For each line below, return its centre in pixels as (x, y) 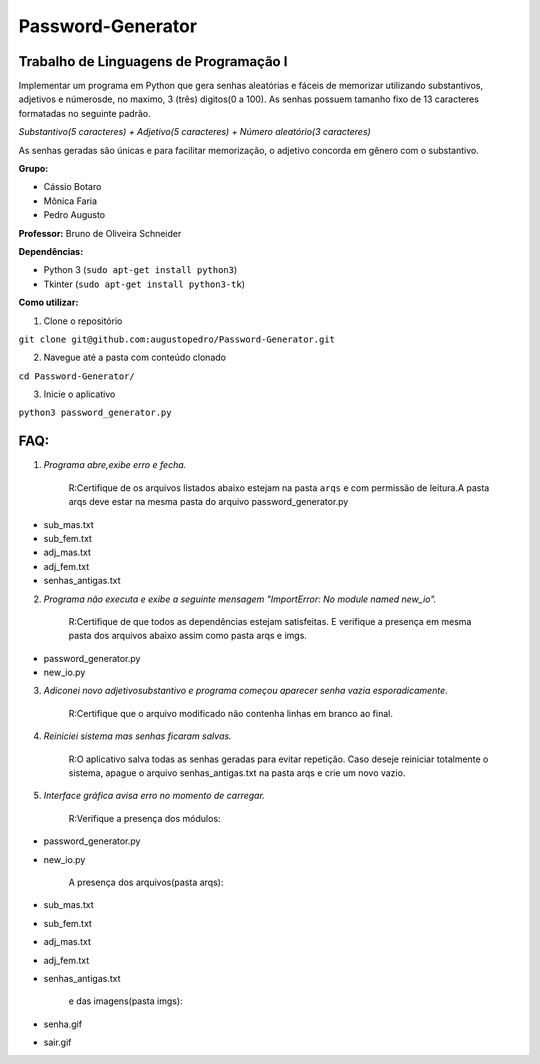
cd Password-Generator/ (76, 376)
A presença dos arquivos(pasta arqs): (146, 882)
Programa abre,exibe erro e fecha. (115, 465)
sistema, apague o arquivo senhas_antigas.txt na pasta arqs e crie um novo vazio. (237, 773)
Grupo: (33, 169)
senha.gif (63, 1024)
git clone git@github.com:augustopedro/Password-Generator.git (176, 339)
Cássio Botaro (72, 187)
